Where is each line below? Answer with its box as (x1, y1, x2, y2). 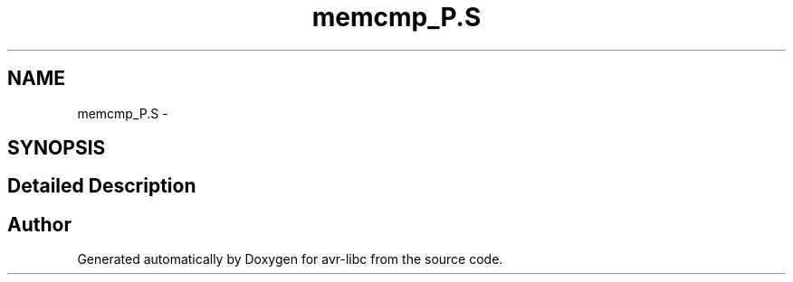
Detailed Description (7, 174, 196, 198)
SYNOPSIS (7, 136, 106, 160)
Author (7, 212, 72, 236)
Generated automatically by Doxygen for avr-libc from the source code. (77, 251, 503, 268)
